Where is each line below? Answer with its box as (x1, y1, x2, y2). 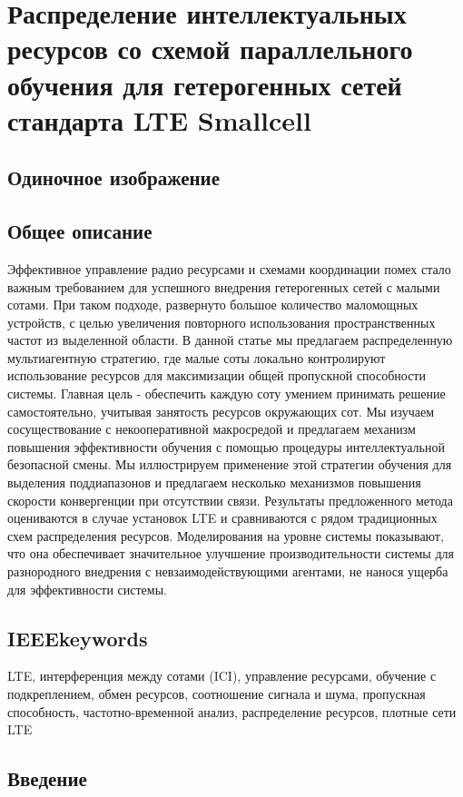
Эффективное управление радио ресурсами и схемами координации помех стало (7, 259, 451, 278)
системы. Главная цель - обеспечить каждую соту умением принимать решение (7, 384, 446, 403)
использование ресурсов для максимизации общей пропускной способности (7, 366, 426, 385)
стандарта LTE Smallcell (7, 101, 311, 138)
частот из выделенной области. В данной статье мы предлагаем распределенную (7, 330, 453, 349)
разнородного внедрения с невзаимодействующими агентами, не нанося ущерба (7, 562, 448, 581)
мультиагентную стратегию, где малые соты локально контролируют (7, 348, 386, 367)
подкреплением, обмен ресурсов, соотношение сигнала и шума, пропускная (7, 684, 426, 703)
